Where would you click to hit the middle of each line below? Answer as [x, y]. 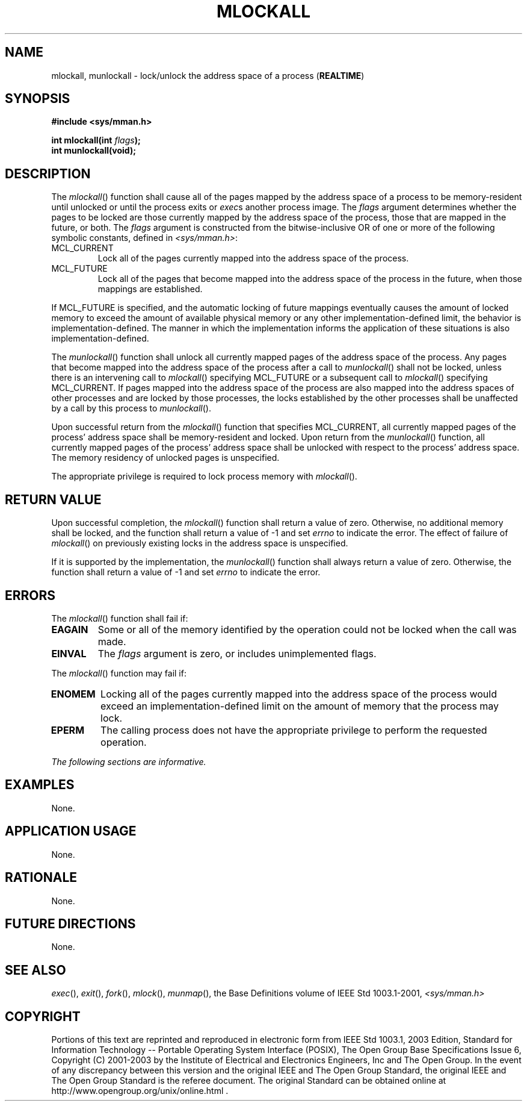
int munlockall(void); [94, 151]
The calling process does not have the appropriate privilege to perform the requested [294, 730]
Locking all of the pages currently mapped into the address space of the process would [299, 694]
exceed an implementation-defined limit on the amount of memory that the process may [300, 706]
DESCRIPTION [48, 173]
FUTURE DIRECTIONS [70, 923]
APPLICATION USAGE [71, 831]
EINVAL [69, 653]
